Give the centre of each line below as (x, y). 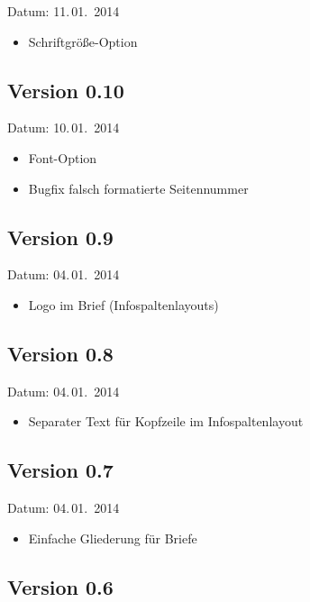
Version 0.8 (60, 353)
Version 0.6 (60, 586)
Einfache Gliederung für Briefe (113, 538)
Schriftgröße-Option (83, 41)
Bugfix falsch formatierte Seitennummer (138, 188)
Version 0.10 (66, 90)
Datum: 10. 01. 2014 (64, 128)
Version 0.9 (60, 237)
